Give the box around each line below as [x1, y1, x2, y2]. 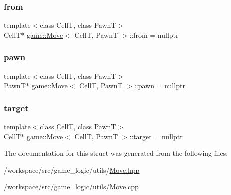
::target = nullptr [129, 131, 183, 141]
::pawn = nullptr [134, 80, 185, 91]
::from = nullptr [129, 29, 179, 40]
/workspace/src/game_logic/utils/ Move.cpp [4, 181, 139, 192]
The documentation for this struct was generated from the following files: [4, 148, 228, 158]
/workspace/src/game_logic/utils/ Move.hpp [4, 164, 140, 175]
